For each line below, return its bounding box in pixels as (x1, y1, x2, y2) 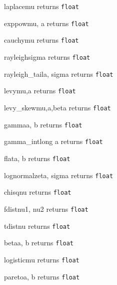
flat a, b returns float (4, 153, 70, 163)
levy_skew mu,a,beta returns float (4, 102, 111, 112)
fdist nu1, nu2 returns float (4, 203, 88, 214)
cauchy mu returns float (4, 35, 79, 45)
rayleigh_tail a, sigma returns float (4, 68, 113, 79)
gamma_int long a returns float (4, 136, 103, 147)
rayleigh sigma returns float (4, 51, 90, 62)
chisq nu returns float (4, 187, 71, 197)
